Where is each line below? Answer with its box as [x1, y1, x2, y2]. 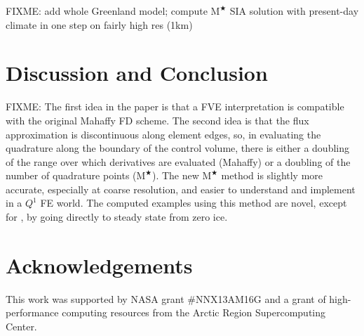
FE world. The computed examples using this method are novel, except [40, 195, 347, 210]
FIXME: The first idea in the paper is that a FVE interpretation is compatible [6, 99, 344, 114]
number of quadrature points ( [6, 168, 137, 183]
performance [6, 305, 59, 320]
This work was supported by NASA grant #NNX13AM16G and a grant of [6, 291, 326, 306]
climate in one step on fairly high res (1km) [6, 17, 193, 32]
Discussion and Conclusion [6, 58, 268, 87]
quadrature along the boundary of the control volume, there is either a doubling [6, 141, 349, 155]
